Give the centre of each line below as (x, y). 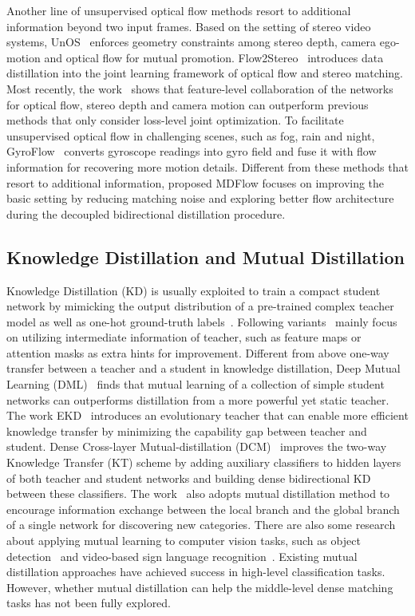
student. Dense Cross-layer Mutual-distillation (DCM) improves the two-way (197, 446)
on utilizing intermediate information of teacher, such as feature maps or (184, 337)
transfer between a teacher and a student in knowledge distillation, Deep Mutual (204, 368)
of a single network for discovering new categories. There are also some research (201, 525)
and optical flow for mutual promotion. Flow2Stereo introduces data (214, 57)
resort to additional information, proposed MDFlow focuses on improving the (196, 182)
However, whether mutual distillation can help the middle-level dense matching (200, 587)
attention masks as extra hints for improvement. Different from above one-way (198, 352)
